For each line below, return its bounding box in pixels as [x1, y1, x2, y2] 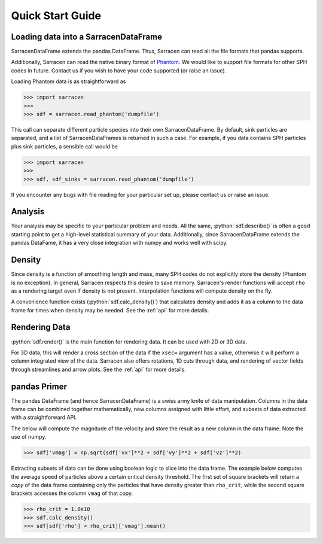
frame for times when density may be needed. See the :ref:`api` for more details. [11, 306, 209, 314]
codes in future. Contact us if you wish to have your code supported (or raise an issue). [11, 66, 227, 74]
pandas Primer [11, 381, 68, 391]
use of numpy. [11, 433, 47, 440]
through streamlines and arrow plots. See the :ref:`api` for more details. [11, 366, 187, 373]
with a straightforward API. [11, 414, 77, 421]
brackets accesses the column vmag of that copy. [11, 490, 133, 497]
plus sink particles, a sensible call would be [11, 142, 118, 150]
